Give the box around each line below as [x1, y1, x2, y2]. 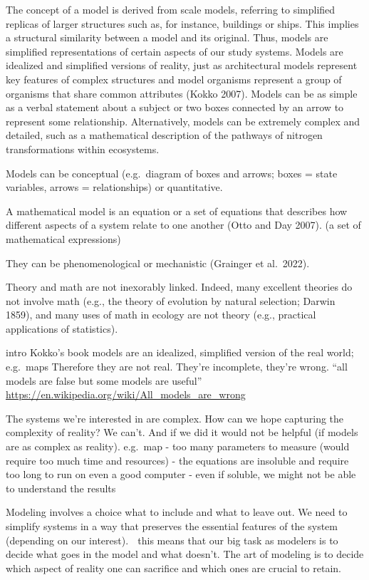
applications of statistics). [6, 321, 118, 336]
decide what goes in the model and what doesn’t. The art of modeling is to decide [6, 547, 364, 561]
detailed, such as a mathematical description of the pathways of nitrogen [6, 128, 323, 143]
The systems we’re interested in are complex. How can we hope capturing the [6, 410, 344, 425]
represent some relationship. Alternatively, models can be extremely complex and [6, 113, 360, 128]
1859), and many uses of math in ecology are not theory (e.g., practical [6, 307, 316, 322]
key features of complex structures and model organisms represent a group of [6, 71, 342, 86]
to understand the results [6, 480, 116, 495]
